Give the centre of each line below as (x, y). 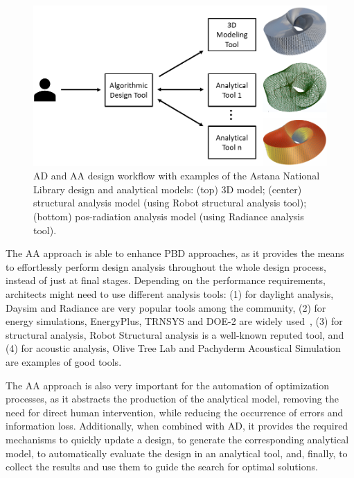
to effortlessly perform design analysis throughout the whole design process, (166, 266)
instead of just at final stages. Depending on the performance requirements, (166, 280)
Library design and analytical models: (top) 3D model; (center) (168, 189)
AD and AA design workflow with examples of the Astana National (177, 176)
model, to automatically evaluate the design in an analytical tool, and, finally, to (177, 453)
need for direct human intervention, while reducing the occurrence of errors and (175, 412)
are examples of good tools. (64, 361)
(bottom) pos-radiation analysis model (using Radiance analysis (169, 216)
